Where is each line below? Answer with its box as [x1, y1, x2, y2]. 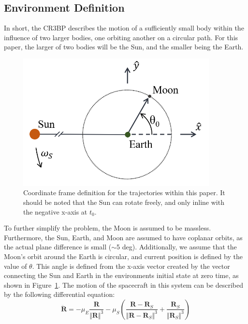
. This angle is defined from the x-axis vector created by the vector [32, 261, 230, 271]
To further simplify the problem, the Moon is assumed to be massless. [4, 223, 211, 233]
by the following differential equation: [4, 289, 115, 299]
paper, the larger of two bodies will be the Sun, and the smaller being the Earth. [4, 42, 244, 52]
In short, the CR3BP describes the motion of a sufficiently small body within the [4, 23, 244, 33]
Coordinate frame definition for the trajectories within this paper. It [23, 187, 225, 198]
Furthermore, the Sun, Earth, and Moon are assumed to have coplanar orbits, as [4, 232, 243, 242]
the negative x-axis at [23, 206, 88, 216]
